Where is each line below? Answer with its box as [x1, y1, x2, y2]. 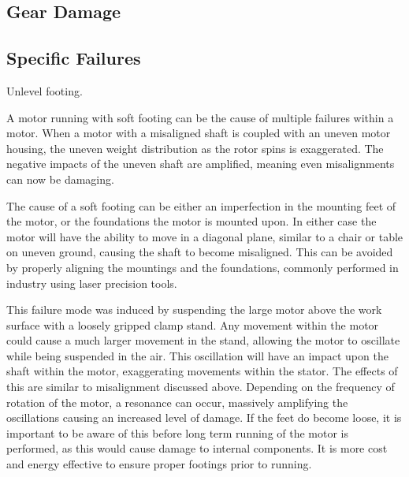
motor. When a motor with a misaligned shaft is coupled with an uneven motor [6, 125, 391, 141]
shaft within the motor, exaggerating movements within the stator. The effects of [6, 363, 398, 379]
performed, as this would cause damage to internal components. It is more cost [6, 440, 388, 457]
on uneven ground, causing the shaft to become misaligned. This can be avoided [6, 244, 393, 260]
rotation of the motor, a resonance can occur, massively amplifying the [6, 393, 348, 410]
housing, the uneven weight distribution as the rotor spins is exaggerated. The [6, 140, 384, 156]
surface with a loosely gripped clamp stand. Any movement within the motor [6, 316, 379, 333]
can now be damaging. [6, 170, 114, 187]
